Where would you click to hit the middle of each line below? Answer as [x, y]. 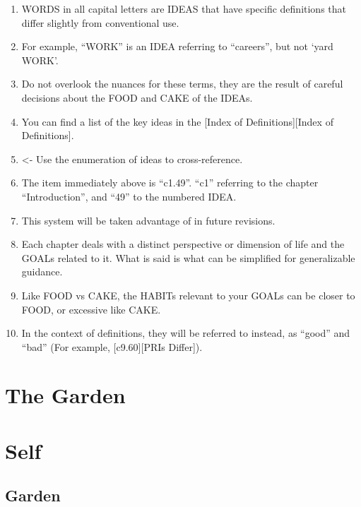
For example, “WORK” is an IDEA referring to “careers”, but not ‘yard [177, 46]
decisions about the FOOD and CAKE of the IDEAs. [137, 97]
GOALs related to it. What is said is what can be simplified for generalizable [188, 257]
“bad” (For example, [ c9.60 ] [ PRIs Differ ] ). [112, 346]
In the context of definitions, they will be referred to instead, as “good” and [186, 333]
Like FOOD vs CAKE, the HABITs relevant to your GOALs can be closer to [188, 295]
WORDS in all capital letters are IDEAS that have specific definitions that [184, 8]
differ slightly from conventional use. [100, 22]
